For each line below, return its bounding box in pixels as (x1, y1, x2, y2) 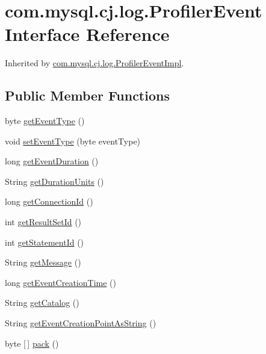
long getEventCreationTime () (5, 276, 116, 288)
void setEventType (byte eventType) (5, 134, 141, 147)
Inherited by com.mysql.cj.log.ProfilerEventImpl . (5, 57, 184, 69)
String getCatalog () (5, 296, 79, 309)
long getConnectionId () (5, 195, 93, 208)
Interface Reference (5, 22, 170, 46)
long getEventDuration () (5, 155, 99, 167)
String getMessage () (5, 256, 81, 269)
